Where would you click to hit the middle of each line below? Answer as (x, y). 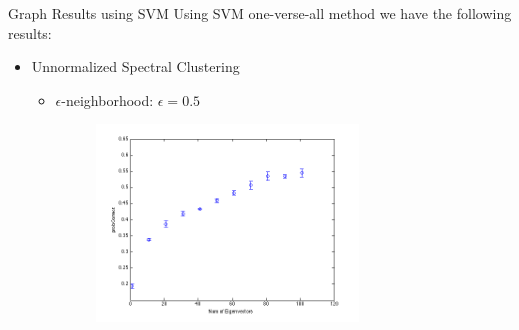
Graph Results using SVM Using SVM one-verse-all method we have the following (260, 13)
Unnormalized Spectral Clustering (135, 66)
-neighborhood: (107, 99)
